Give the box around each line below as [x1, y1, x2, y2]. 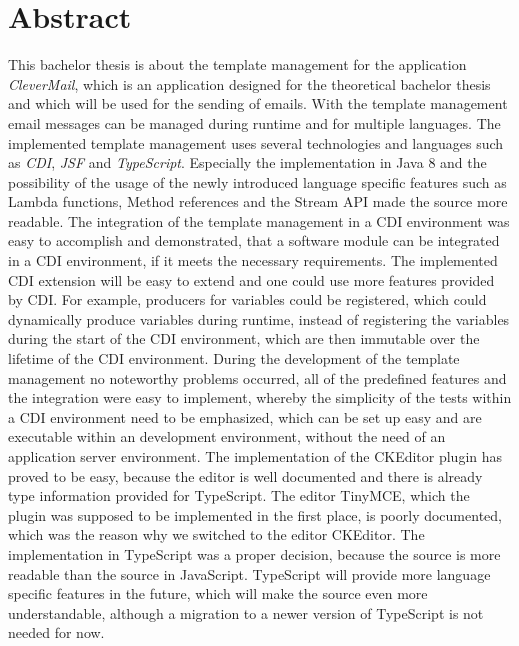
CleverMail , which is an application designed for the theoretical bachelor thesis [8, 73, 491, 94]
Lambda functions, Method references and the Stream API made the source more [8, 191, 508, 212]
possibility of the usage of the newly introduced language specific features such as [8, 171, 507, 192]
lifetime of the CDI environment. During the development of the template [8, 348, 460, 369]
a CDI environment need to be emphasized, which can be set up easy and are [8, 406, 482, 427]
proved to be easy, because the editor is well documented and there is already [8, 465, 483, 486]
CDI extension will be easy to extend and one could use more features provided [8, 269, 495, 290]
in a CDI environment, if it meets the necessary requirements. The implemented [8, 250, 498, 271]
